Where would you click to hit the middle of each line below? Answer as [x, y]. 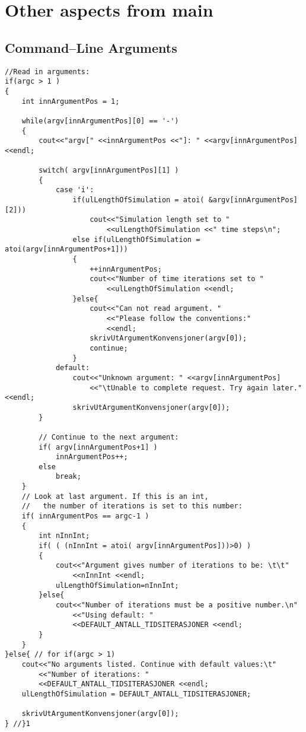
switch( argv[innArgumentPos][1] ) [109, 171]
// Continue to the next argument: [109, 437]
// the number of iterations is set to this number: [132, 506]
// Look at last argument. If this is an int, [115, 496]
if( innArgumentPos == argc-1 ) [85, 516]
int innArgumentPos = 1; [71, 101]
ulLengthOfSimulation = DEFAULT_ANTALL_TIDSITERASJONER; [136, 694]
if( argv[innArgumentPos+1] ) [98, 447]
